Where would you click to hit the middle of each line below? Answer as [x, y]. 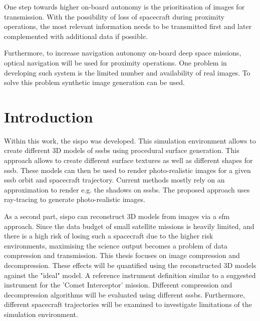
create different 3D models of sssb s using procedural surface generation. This [122, 150]
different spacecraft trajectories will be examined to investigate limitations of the [128, 304]
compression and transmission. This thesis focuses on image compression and [122, 255]
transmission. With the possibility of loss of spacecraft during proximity [114, 16]
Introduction [49, 116]
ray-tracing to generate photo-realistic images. [75, 199]
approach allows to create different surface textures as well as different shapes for [128, 160]
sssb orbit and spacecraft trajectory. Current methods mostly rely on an [114, 180]
